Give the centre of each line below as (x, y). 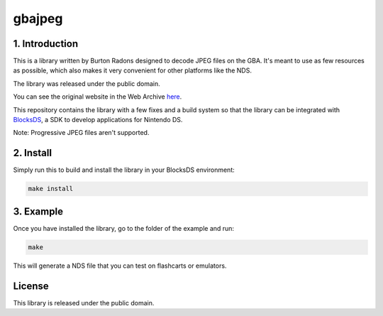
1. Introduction (45, 44)
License (31, 286)
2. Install (33, 153)
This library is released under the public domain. (84, 303)
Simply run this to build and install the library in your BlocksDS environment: (124, 170)
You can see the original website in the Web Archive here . (98, 97)
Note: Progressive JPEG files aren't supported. (81, 133)
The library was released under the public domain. (87, 83)
